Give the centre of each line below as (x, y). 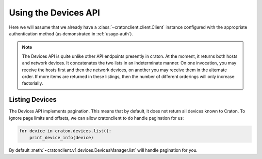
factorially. (33, 83)
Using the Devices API (55, 13)
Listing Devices (33, 100)
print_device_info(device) (62, 137)
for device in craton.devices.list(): (65, 131)
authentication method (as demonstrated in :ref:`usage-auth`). (71, 33)
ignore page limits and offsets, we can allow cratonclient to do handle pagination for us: (97, 118)
